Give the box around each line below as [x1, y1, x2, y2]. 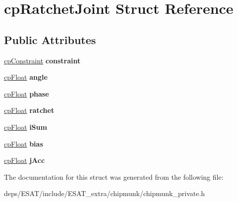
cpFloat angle [4, 72, 48, 82]
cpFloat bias [4, 138, 43, 149]
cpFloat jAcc [4, 155, 45, 165]
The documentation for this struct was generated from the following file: [4, 171, 224, 182]
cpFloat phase [4, 88, 49, 99]
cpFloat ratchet [4, 105, 55, 115]
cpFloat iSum [4, 121, 47, 132]
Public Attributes [4, 32, 96, 47]
